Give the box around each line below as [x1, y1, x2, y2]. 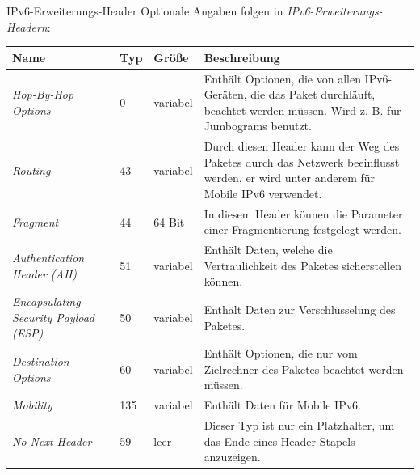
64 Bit [153, 213, 185, 230]
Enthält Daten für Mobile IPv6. [204, 397, 361, 414]
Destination [12, 353, 69, 370]
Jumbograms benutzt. [204, 117, 312, 134]
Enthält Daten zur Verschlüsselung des [204, 301, 396, 318]
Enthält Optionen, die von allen [204, 70, 361, 87]
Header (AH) [12, 265, 78, 282]
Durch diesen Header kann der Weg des [204, 138, 400, 155]
